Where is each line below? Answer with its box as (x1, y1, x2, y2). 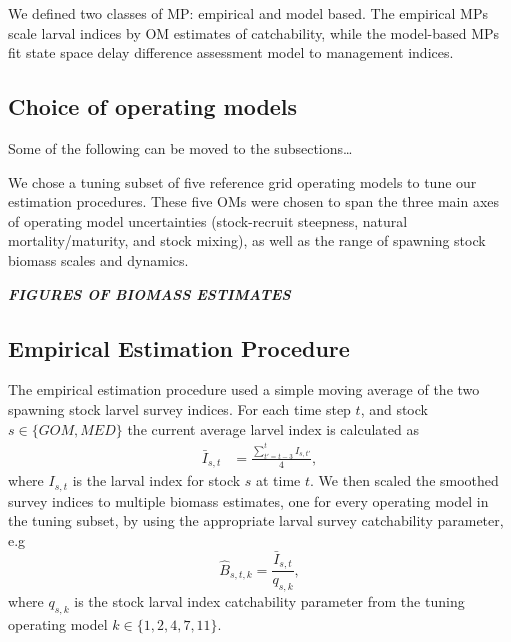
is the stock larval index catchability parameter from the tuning (74, 591, 465, 612)
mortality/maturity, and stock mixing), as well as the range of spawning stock (8, 230, 486, 251)
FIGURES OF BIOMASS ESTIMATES (8, 283, 291, 304)
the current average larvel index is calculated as (127, 418, 419, 439)
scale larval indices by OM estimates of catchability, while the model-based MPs (8, 22, 500, 43)
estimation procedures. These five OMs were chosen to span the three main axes (8, 191, 500, 212)
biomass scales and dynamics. (8, 249, 189, 270)
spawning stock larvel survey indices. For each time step (8, 398, 351, 419)
